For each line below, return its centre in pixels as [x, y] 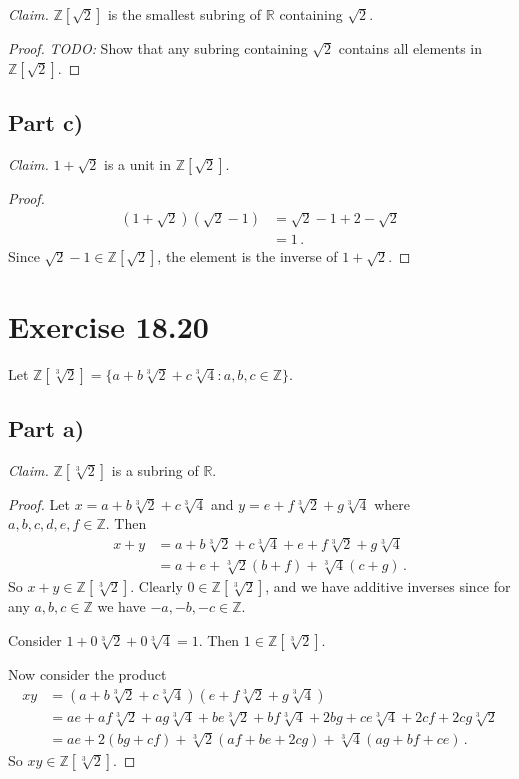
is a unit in [138, 163]
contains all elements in [410, 48]
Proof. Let [39, 503]
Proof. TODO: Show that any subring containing [158, 48]
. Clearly [156, 586]
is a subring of [155, 469]
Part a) [46, 427]
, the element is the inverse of [247, 256]
